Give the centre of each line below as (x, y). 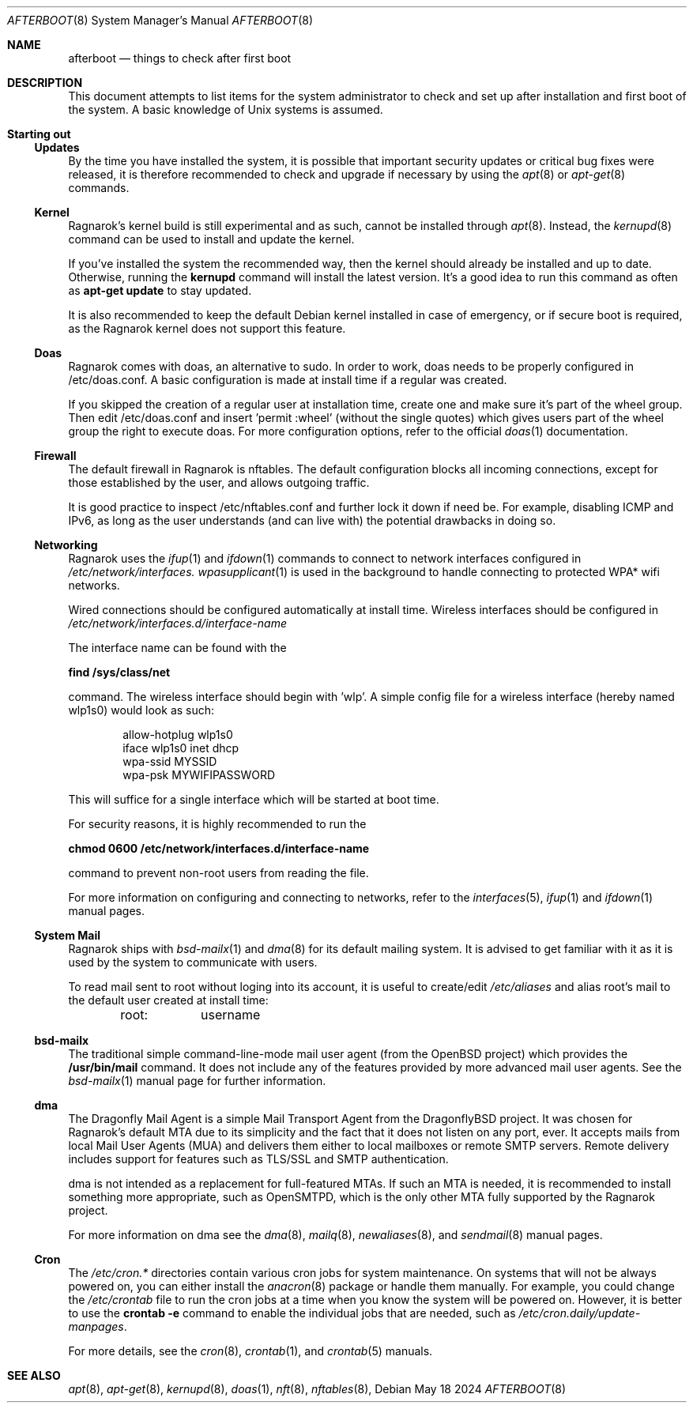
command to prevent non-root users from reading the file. (218, 873)
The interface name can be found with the (177, 648)
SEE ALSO (34, 1375)
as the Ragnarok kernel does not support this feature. (207, 328)
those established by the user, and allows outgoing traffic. (219, 482)
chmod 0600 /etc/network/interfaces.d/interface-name (219, 848)
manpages (96, 1326)
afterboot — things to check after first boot (180, 58)
